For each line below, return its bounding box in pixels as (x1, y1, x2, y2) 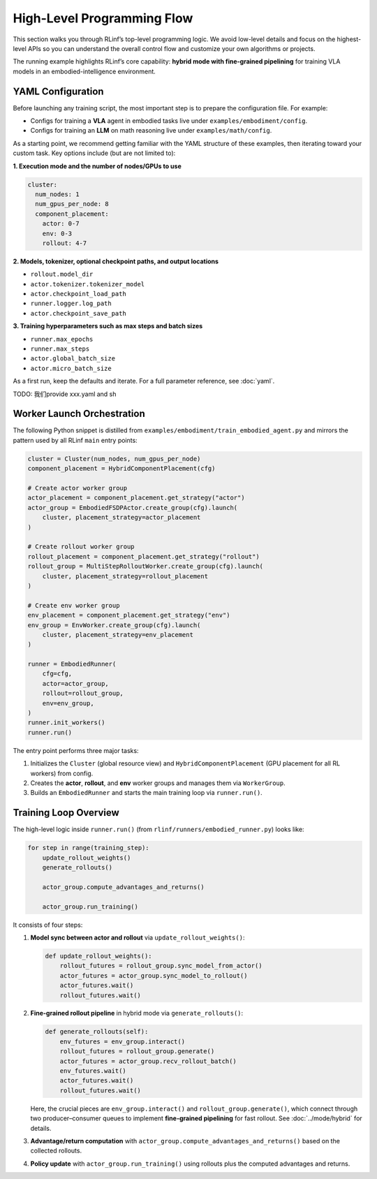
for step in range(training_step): (27, 844, 149, 852)
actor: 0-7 (42, 220, 80, 228)
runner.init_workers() (27, 719, 105, 726)
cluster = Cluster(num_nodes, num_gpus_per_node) (27, 455, 201, 462)
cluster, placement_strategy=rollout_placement (42, 572, 209, 580)
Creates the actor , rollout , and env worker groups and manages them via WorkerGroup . (30, 779, 286, 787)
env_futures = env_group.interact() (59, 1037, 185, 1046)
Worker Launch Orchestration (13, 408, 146, 420)
